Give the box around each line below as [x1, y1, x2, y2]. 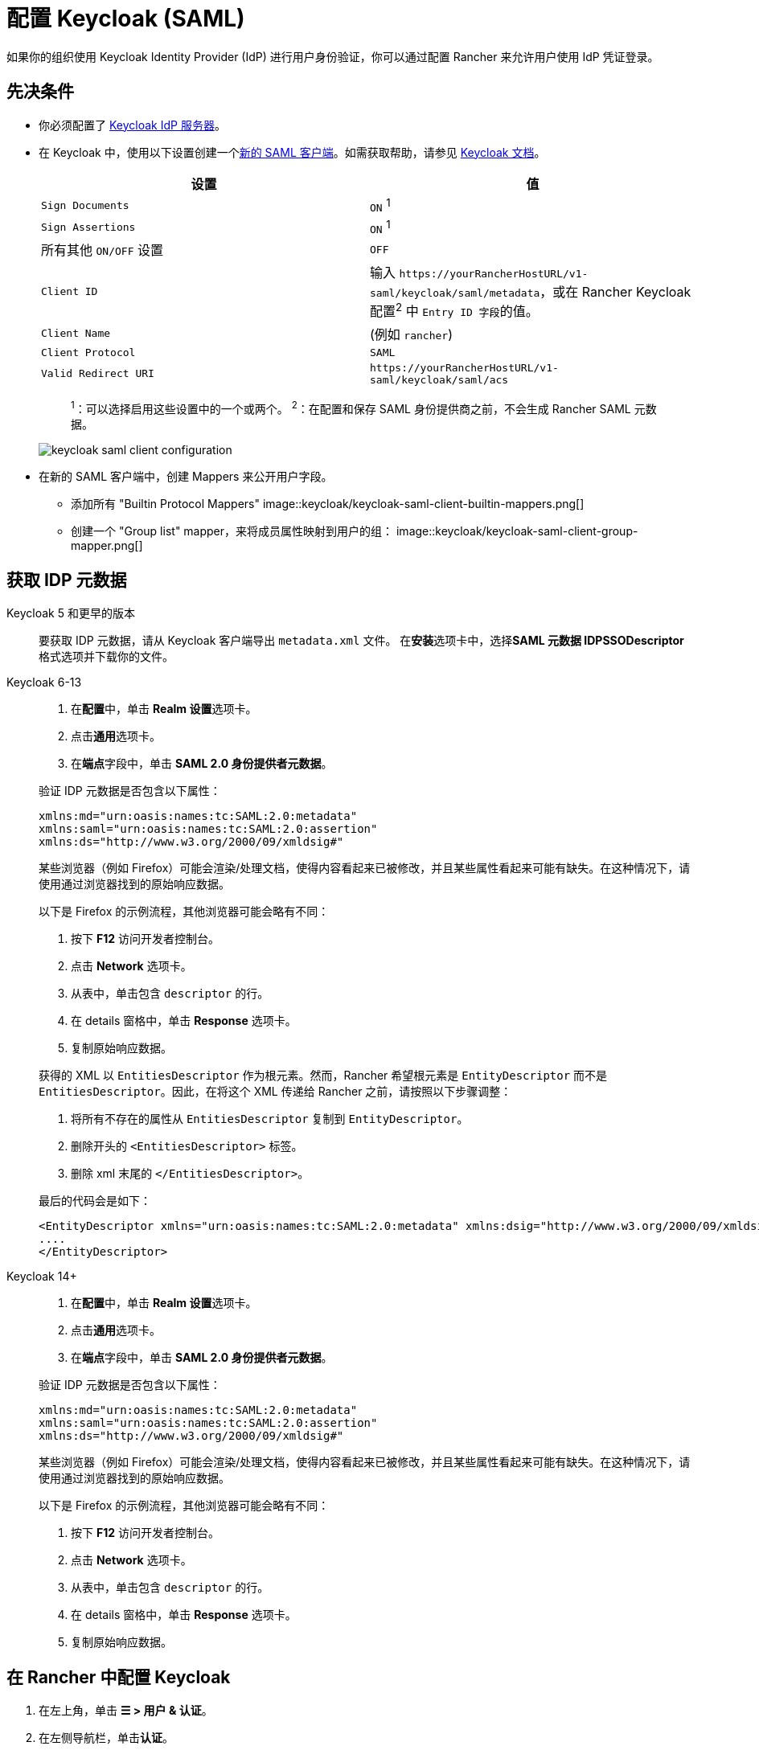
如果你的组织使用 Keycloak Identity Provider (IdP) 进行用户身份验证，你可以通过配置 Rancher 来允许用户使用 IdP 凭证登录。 [6, 49, 659, 64]
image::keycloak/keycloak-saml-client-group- [396, 524, 638, 539]
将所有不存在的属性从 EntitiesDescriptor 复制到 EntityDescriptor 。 [71, 1112, 469, 1126]
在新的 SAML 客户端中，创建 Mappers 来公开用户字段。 [39, 469, 333, 484]
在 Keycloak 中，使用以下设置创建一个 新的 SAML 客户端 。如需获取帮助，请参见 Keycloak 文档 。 [39, 145, 546, 159]
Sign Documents [41, 199, 129, 211]
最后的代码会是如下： [39, 1194, 151, 1208]
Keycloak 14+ [6, 1269, 77, 1284]
